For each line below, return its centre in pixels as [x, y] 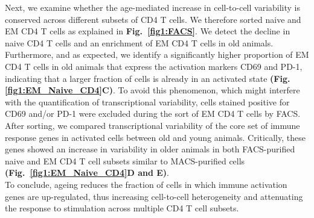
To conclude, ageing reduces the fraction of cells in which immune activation [146, 184]
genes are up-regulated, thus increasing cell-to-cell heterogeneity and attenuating [154, 196]
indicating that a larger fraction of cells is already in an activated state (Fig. [148, 78]
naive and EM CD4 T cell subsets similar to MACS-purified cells [125, 160]
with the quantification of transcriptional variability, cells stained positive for [147, 101]
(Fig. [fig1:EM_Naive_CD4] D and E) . [87, 173]
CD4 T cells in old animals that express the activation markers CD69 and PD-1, [154, 66]
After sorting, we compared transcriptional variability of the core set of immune [152, 125]
